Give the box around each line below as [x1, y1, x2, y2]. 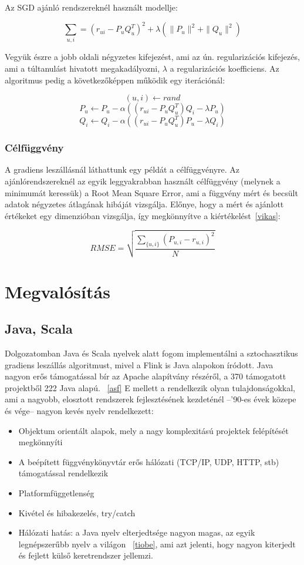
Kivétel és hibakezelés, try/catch [18, 506, 136, 519]
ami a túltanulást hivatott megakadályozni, [5, 62, 160, 75]
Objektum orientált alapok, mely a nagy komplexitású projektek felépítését [18, 424, 289, 436]
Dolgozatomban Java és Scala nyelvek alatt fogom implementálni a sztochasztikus [5, 347, 298, 359]
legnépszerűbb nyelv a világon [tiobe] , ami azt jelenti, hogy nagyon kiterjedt [18, 537, 296, 550]
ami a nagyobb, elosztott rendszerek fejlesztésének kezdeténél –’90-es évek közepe [5, 393, 296, 405]
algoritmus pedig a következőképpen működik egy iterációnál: [5, 73, 225, 86]
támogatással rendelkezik [18, 467, 109, 479]
